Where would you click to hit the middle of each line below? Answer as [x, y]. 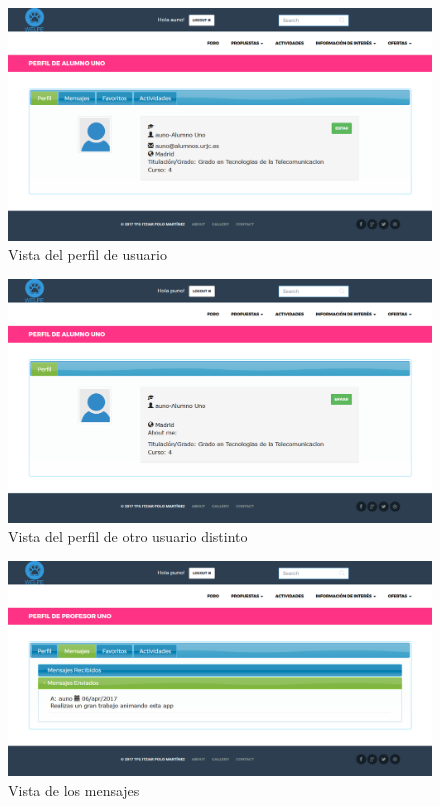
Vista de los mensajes [74, 789]
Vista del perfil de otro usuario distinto [128, 536]
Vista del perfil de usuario [87, 254]
